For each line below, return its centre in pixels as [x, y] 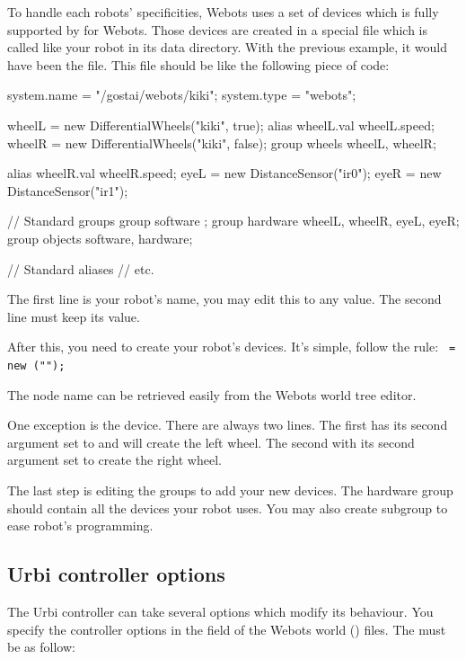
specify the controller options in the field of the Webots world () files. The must [227, 629]
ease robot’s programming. [80, 525]
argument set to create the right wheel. [114, 460]
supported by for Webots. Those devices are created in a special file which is [218, 29]
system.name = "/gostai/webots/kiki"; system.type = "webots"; [182, 95]
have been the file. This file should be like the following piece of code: [198, 64]
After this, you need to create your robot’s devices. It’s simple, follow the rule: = [232, 347]
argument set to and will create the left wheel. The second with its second [211, 442]
